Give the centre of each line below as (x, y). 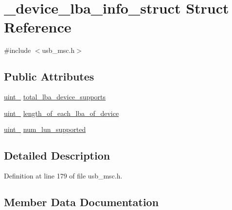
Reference (38, 27)
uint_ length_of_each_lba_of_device (62, 113)
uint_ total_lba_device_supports (55, 97)
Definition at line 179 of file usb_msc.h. (63, 176)
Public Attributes (49, 76)
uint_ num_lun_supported (45, 129)
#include (18, 50)
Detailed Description (57, 155)
